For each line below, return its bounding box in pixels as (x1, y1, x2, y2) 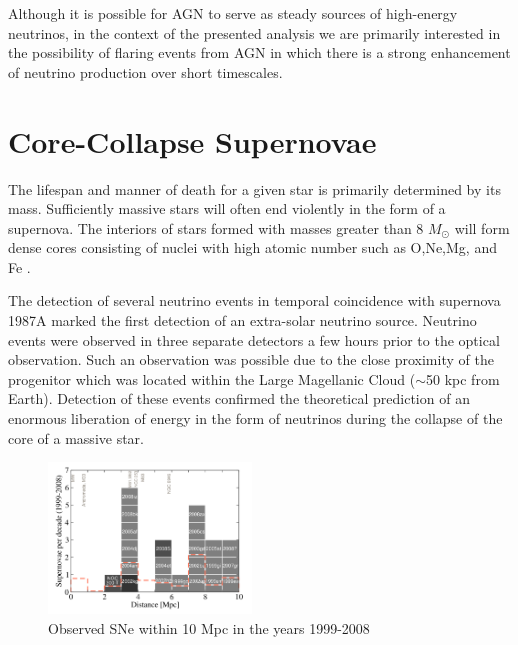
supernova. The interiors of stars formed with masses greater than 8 (8, 217, 424, 238)
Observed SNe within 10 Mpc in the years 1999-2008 (48, 618, 370, 639)
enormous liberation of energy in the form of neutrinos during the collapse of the (8, 408, 503, 429)
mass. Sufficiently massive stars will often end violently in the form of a (8, 198, 446, 219)
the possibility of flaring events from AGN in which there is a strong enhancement (8, 42, 511, 63)
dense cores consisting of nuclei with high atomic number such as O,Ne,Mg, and (8, 237, 497, 258)
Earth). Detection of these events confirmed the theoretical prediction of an (8, 388, 470, 409)
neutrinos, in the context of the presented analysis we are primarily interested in (8, 22, 501, 43)
